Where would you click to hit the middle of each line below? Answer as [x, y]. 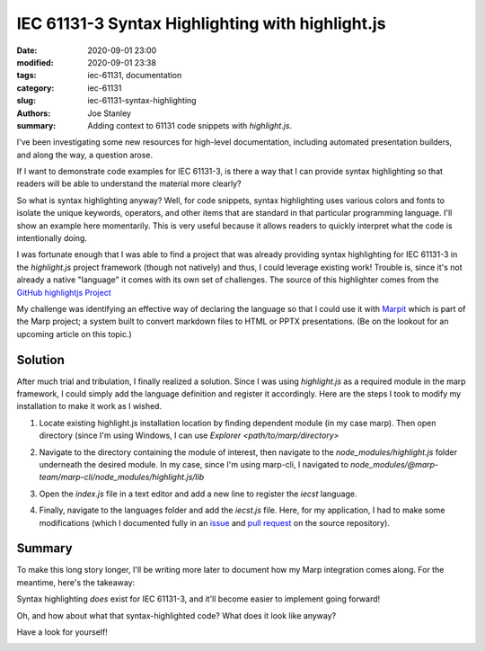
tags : [26, 76]
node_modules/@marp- [395, 464]
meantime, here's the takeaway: [76, 582]
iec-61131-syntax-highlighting [142, 101]
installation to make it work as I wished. [89, 406]
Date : [27, 50]
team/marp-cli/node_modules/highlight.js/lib [122, 477]
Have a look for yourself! [62, 632]
